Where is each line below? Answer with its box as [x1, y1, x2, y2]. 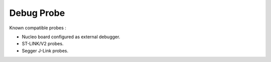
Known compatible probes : [9, 25, 66, 31]
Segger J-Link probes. [22, 48, 69, 54]
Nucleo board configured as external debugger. [22, 34, 120, 40]
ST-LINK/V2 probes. [22, 41, 64, 47]
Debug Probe [9, 7, 65, 18]
